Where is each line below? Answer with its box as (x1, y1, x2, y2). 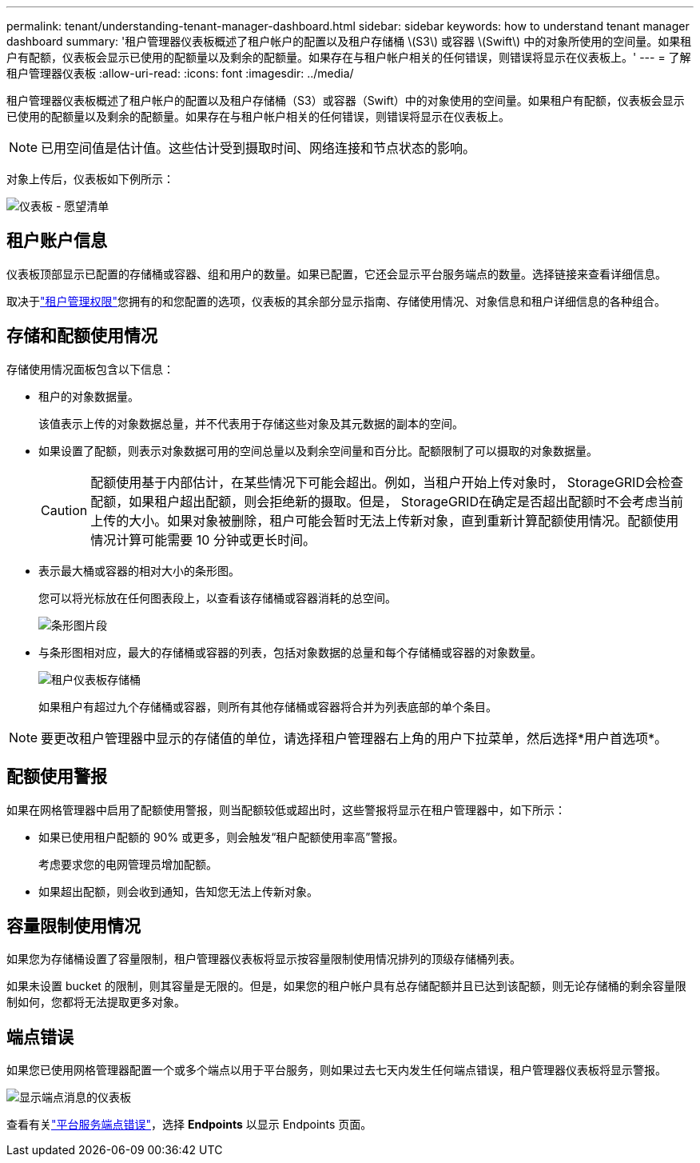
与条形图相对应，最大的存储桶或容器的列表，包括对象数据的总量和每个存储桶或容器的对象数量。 (38, 645, 542, 659)
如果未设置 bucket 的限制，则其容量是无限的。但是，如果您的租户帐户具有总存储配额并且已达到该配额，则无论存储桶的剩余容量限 (6, 979, 686, 993)
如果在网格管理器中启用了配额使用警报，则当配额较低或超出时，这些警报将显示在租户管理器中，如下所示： (6, 802, 566, 817)
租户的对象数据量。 (38, 389, 139, 403)
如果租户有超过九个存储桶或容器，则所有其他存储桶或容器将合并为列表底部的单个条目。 (38, 699, 497, 713)
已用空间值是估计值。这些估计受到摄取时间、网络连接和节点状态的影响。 (41, 140, 476, 156)
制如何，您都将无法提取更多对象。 (6, 995, 185, 1009)
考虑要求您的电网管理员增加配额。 (38, 857, 217, 871)
